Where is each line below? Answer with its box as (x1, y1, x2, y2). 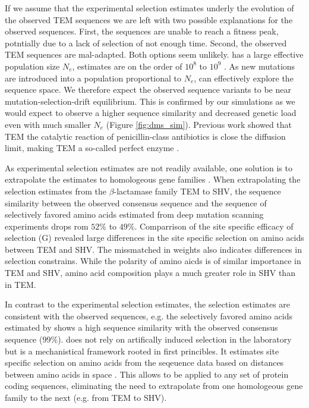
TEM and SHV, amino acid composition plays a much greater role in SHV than (5, 266, 295, 279)
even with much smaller (5, 118, 91, 130)
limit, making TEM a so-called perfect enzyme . (5, 142, 179, 154)
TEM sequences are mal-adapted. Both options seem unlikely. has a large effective (5, 48, 304, 61)
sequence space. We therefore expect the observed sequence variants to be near (5, 83, 291, 96)
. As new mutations (224, 59, 295, 72)
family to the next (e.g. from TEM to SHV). (5, 391, 167, 403)
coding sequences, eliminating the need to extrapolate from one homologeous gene (5, 379, 303, 392)
